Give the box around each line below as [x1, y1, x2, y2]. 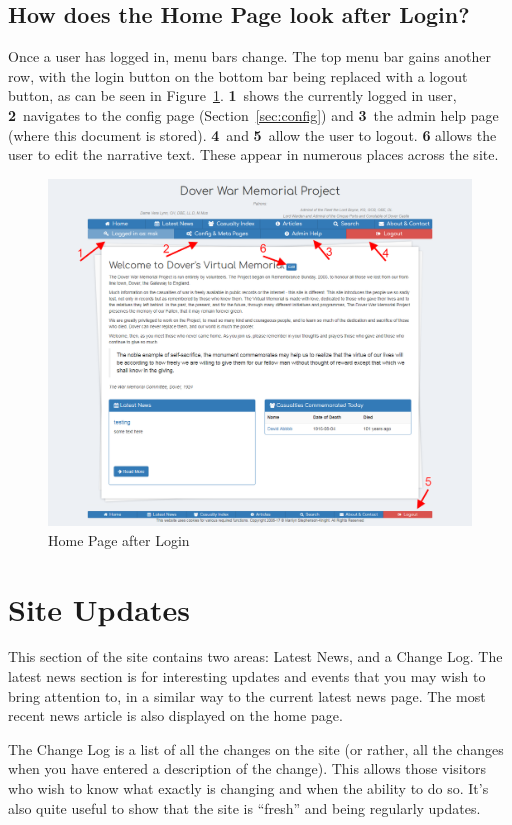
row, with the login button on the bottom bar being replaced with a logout [8, 65, 468, 86]
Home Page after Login [48, 529, 190, 550]
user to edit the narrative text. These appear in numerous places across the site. [8, 144, 499, 165]
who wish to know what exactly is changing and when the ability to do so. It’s [8, 778, 489, 799]
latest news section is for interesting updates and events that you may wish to [8, 666, 486, 687]
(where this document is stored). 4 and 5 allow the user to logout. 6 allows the [8, 124, 497, 145]
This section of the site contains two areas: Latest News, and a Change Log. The [8, 646, 503, 667]
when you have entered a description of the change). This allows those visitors [8, 758, 487, 779]
